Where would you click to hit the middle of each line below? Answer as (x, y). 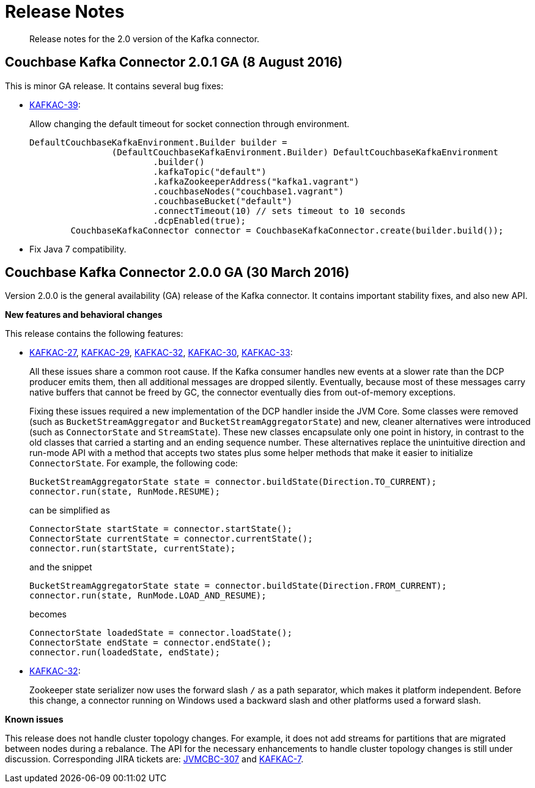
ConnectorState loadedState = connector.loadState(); (161, 633)
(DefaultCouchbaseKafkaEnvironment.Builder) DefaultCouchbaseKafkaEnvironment (305, 152)
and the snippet (61, 567)
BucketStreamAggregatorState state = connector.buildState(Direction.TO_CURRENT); (233, 482)
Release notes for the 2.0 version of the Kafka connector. (145, 39)
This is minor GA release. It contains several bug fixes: (114, 86)
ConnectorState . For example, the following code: (134, 463)
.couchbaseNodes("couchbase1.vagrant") (249, 191)
